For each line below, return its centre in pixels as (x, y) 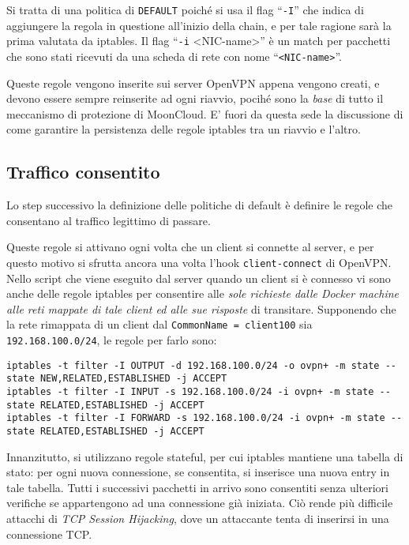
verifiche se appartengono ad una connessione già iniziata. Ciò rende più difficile (200, 503)
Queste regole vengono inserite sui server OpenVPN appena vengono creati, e (193, 83)
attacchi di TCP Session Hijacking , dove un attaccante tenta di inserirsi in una (198, 518)
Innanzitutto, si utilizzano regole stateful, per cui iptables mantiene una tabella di (205, 456)
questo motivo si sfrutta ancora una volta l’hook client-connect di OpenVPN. (199, 262)
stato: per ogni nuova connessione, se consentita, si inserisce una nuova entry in (198, 472)
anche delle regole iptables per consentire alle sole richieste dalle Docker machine (203, 293)
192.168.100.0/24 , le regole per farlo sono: (112, 340)
